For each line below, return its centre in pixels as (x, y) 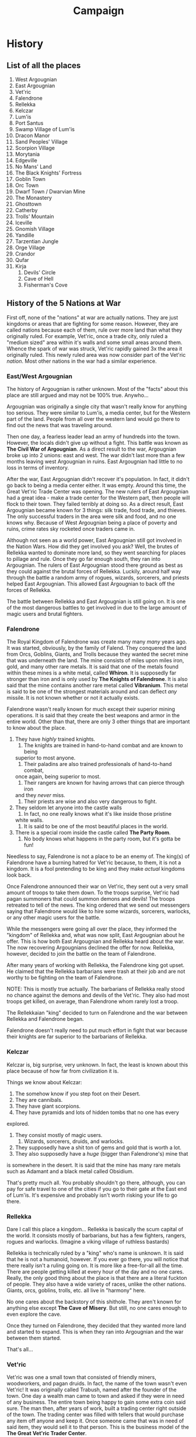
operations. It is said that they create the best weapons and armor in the (93, 716)
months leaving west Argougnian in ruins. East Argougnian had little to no (95, 462)
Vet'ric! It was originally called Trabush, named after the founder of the (92, 1390)
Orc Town (27, 185)
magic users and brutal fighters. (45, 614)
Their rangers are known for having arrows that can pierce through (104, 783)
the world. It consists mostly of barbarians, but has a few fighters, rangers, (96, 1235)
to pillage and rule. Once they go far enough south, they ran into (84, 559)
